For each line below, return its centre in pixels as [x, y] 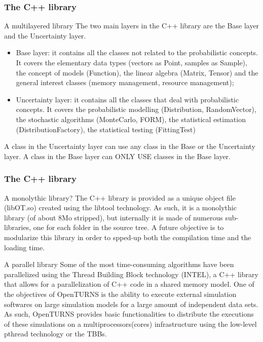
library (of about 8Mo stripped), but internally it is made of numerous [114, 217]
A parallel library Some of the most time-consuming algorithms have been [119, 264]
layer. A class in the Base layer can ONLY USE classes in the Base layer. [118, 156]
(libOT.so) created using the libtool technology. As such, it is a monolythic [120, 207]
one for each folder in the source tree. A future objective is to [128, 227]
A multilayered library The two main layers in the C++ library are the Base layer [132, 26]
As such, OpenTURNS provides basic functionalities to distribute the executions [129, 314]
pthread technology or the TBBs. [55, 334]
